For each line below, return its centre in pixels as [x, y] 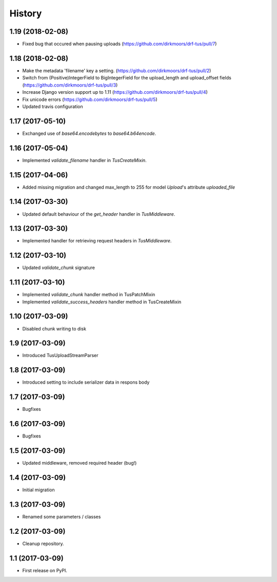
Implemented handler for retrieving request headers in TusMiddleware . [97, 241]
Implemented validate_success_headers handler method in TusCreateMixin [102, 302]
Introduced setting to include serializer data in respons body [86, 382]
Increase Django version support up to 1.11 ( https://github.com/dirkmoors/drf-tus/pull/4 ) [115, 92]
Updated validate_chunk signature [58, 268]
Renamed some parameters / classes [62, 516]
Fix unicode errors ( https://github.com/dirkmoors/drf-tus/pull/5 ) [90, 99]
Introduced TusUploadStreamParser [60, 356]
